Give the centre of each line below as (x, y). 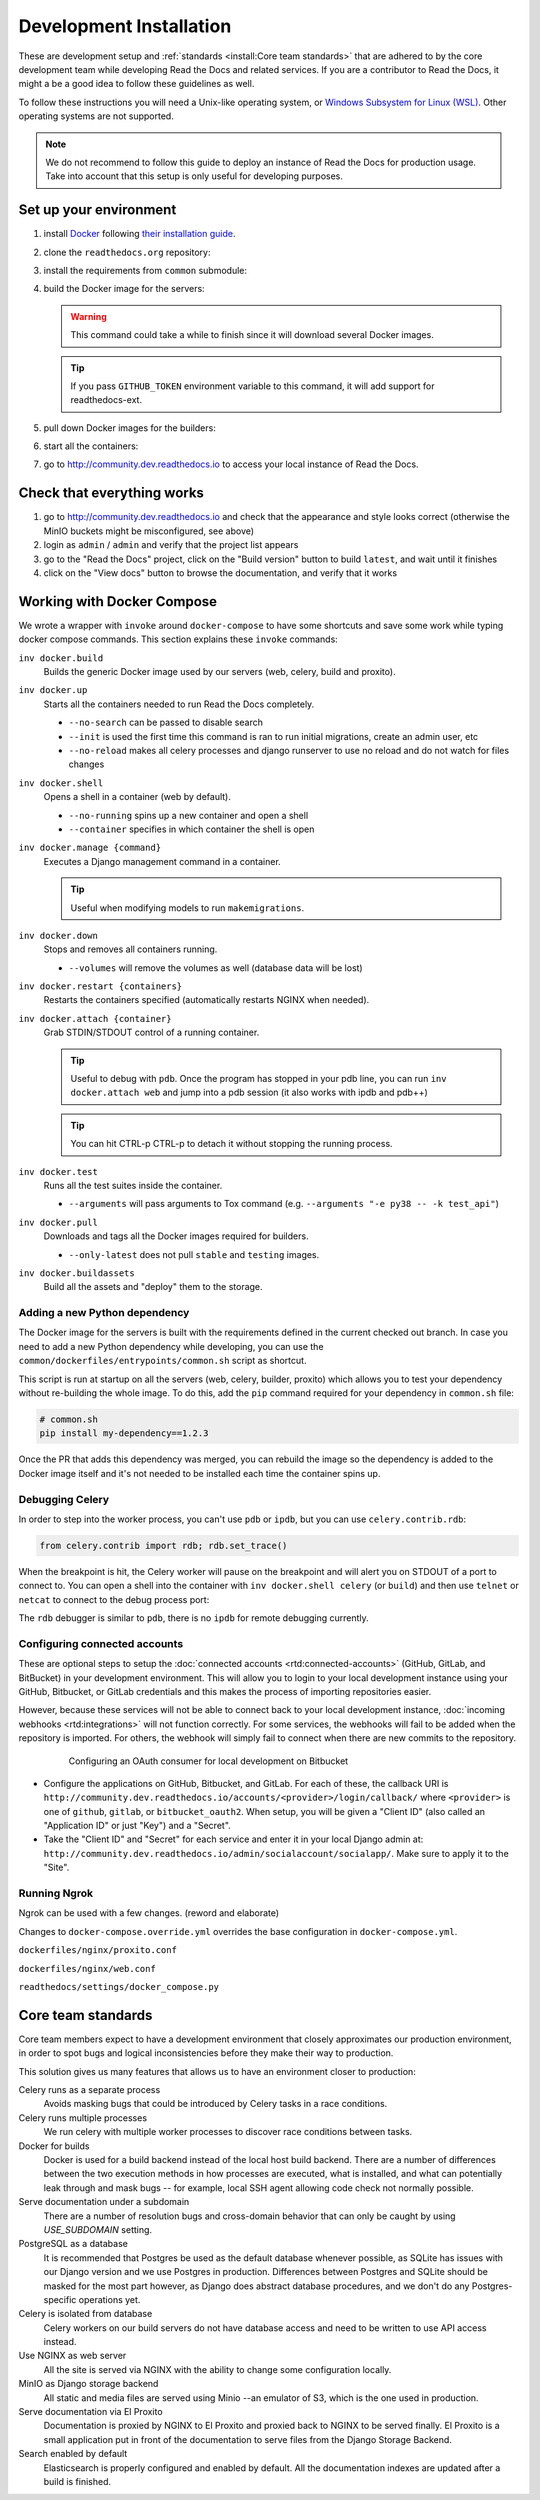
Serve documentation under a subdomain (104, 2202)
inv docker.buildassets (76, 1273)
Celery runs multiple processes (83, 2117)
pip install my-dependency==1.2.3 (124, 1433)
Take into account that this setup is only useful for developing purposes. (194, 176)
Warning (88, 316)
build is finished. (77, 2481)
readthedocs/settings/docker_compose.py (119, 1986)
